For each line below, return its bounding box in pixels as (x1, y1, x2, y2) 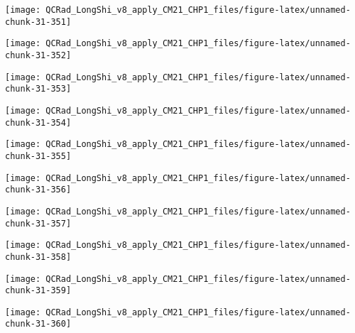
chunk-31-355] (5, 151, 72, 161)
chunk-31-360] (5, 319, 72, 329)
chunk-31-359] (5, 285, 72, 296)
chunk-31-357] (5, 218, 72, 229)
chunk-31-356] (5, 185, 72, 195)
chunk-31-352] (5, 50, 72, 60)
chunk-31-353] (5, 84, 72, 94)
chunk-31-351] (5, 16, 72, 27)
